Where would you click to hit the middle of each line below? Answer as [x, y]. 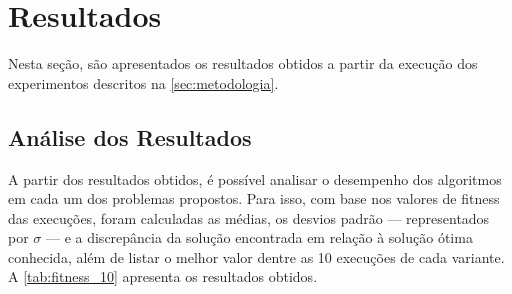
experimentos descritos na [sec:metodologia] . [143, 82]
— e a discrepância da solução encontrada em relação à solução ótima [259, 237]
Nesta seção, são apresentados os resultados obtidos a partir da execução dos [243, 63]
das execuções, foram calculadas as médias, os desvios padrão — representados [249, 217]
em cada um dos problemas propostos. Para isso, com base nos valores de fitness [254, 198]
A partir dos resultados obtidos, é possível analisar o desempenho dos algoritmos [255, 178]
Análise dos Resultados [130, 136]
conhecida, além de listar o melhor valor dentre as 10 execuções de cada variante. [256, 256]
